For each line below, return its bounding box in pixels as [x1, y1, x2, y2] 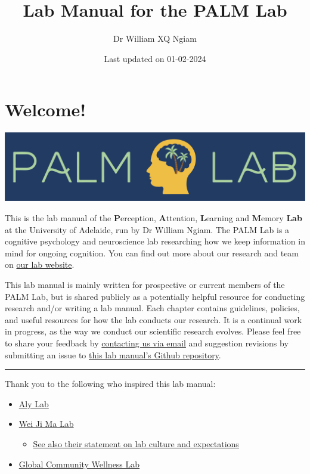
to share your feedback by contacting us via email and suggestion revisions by [5, 336, 289, 349]
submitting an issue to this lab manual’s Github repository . [5, 348, 221, 361]
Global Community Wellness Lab [18, 457, 140, 470]
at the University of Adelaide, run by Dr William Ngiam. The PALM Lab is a [5, 223, 290, 236]
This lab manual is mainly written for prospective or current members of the [5, 278, 285, 290]
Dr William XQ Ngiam [113, 32, 197, 45]
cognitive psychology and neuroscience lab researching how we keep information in [5, 235, 305, 247]
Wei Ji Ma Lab [18, 417, 74, 430]
